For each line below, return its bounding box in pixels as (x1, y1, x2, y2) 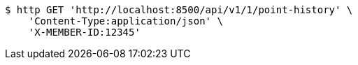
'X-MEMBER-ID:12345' (28, 27, 141, 38)
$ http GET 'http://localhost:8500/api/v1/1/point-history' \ (5, 4, 353, 15)
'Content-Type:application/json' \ (28, 15, 223, 27)
